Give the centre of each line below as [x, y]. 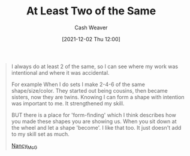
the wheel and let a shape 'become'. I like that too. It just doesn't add [96, 127]
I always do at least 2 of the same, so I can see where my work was [94, 66]
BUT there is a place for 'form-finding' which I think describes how [94, 115]
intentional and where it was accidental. [60, 72]
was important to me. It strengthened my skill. [68, 103]
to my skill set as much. [40, 134]
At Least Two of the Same [91, 11]
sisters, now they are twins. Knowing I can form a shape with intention [98, 97]
